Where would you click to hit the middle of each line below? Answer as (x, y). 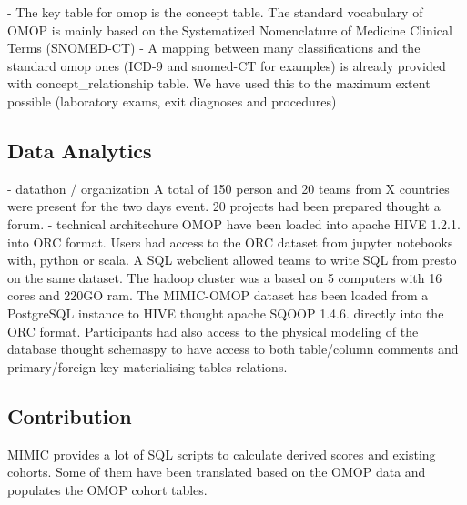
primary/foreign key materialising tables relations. (147, 366)
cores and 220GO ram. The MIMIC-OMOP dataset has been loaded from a (218, 295)
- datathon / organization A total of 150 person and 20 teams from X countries (228, 188)
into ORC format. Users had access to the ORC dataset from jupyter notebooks (230, 242)
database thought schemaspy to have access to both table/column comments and (233, 349)
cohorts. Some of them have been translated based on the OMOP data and (217, 472)
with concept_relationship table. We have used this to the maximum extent (219, 83)
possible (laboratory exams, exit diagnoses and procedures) (172, 101)
